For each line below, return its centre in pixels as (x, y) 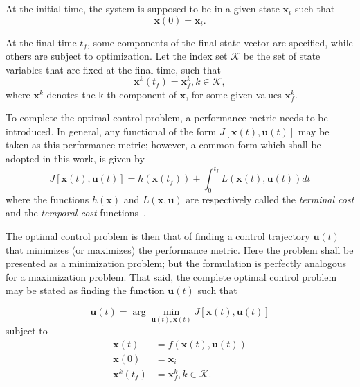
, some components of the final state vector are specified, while (220, 42)
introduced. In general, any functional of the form (111, 131)
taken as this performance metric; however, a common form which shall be (163, 145)
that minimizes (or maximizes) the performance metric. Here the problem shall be (180, 249)
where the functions (47, 199)
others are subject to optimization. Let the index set (117, 56)
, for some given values (234, 94)
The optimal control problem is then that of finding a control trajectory (158, 236)
